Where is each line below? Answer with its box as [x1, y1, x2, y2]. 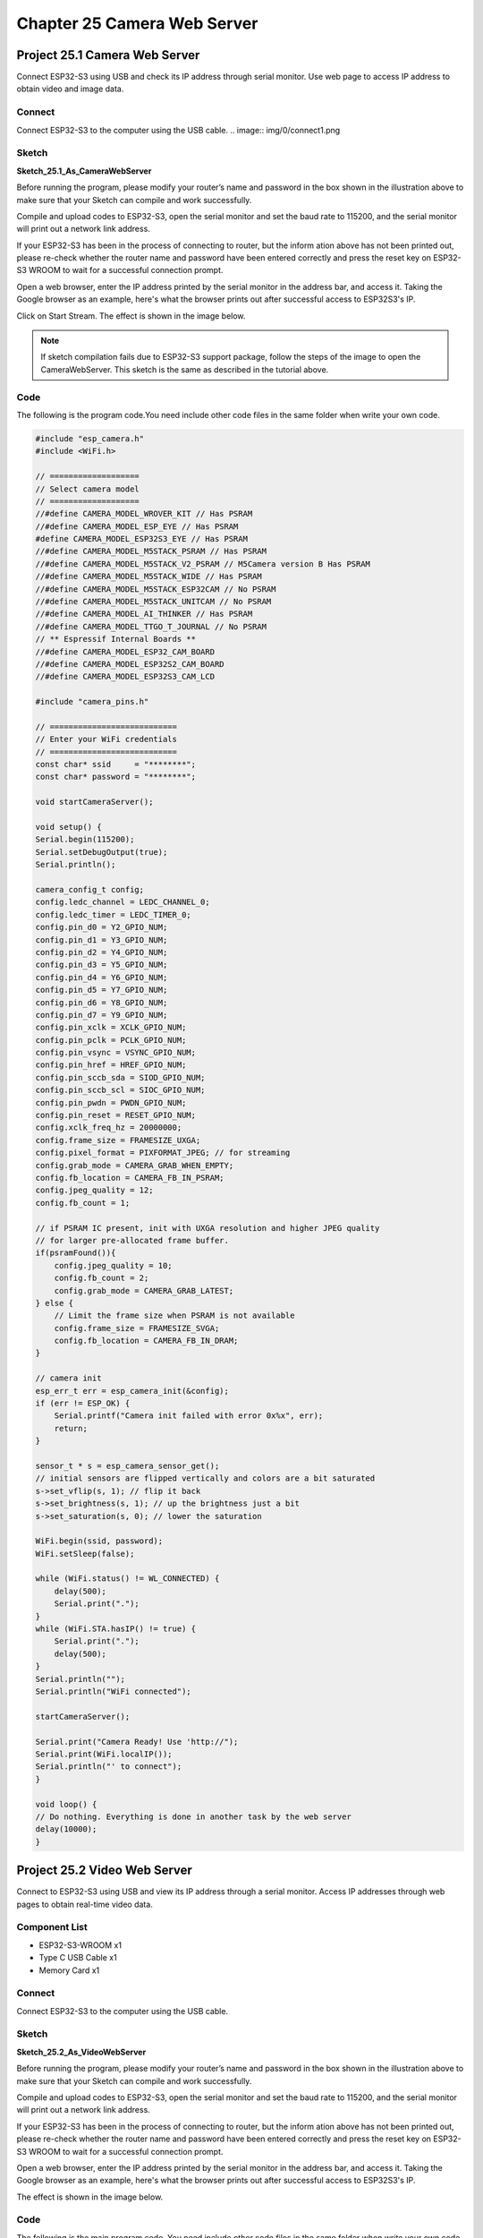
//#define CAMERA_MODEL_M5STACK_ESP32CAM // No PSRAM [35, 584, 276, 594]
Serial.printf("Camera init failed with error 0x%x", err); [54, 1411, 324, 1421]
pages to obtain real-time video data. [16, 1899, 154, 1909]
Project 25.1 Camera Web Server [16, 47, 200, 63]
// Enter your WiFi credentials [35, 734, 178, 745]
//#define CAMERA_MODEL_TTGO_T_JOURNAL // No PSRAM [35, 621, 267, 631]
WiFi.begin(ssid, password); [35, 1536, 164, 1546]
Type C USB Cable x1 [38, 1952, 117, 1963]
